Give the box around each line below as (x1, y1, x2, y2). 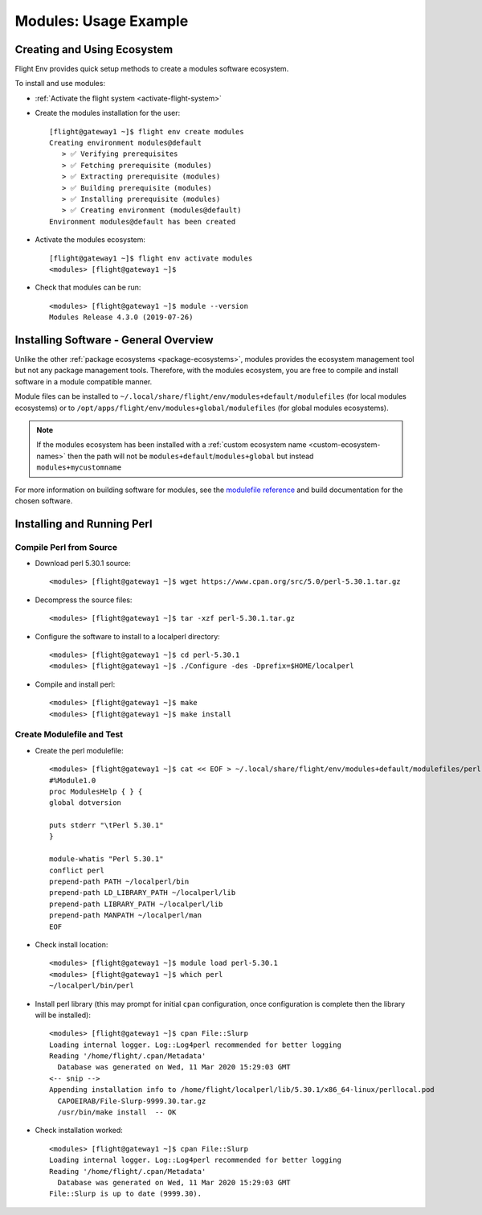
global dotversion (49, 798, 122, 807)
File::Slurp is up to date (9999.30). (49, 1189, 202, 1198)
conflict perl (49, 865, 104, 875)
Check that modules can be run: (35, 282, 141, 293)
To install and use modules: (14, 79, 106, 88)
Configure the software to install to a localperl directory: (35, 631, 220, 641)
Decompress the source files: (35, 595, 133, 605)
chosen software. (14, 495, 73, 506)
